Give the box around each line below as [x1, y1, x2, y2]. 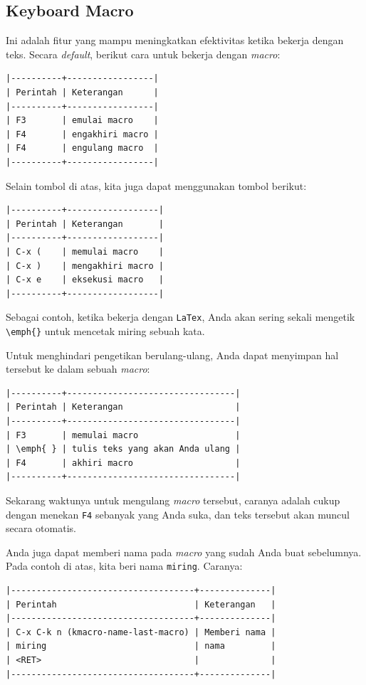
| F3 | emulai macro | [6, 115, 159, 126]
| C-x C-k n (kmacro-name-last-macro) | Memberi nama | [6, 627, 276, 637]
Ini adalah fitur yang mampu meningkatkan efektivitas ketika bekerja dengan [6, 33, 344, 48]
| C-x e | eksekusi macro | [6, 275, 164, 285]
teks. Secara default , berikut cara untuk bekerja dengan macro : [6, 46, 281, 61]
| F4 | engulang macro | [6, 143, 159, 154]
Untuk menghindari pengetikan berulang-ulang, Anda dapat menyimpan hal [6, 347, 339, 362]
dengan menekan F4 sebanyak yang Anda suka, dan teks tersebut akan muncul [6, 506, 350, 521]
